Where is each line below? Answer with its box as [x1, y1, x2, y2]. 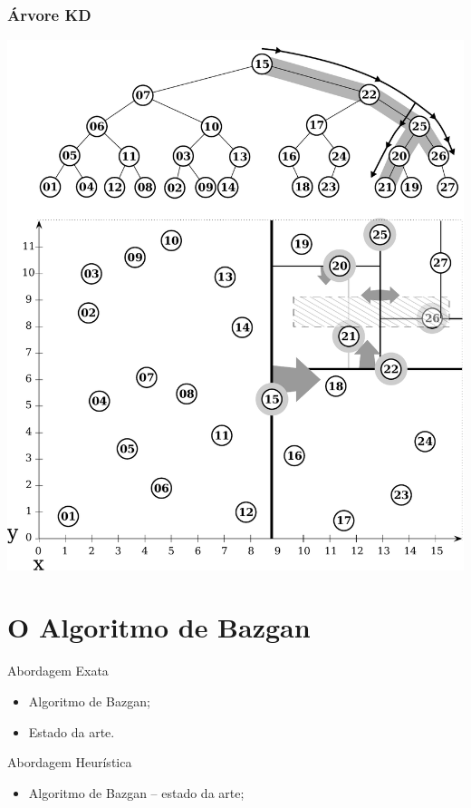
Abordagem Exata [7, 661, 109, 680]
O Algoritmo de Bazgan [7, 608, 311, 646]
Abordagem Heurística [7, 753, 132, 772]
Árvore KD [7, 3, 91, 25]
